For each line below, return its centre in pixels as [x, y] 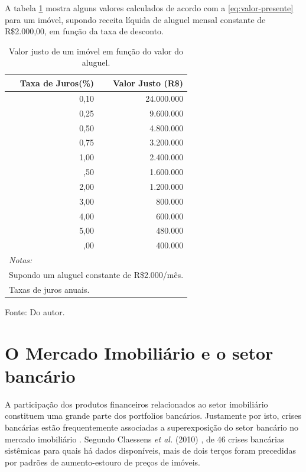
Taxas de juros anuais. [49, 289]
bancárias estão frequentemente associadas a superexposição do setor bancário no [152, 427]
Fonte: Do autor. [35, 311]
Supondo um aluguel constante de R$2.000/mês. [96, 274]
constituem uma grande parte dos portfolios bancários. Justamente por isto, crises [153, 416]
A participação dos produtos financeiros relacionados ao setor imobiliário [136, 404]
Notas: [21, 260]
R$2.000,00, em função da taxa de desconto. [84, 31]
